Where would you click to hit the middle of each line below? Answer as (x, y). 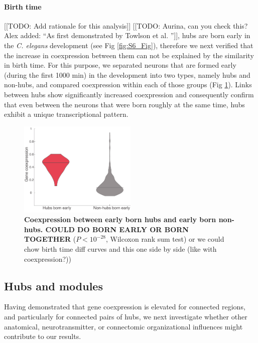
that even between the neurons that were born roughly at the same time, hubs (124, 104)
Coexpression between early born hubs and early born (120, 219)
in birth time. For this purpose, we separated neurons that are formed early (120, 65)
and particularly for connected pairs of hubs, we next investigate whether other (126, 317)
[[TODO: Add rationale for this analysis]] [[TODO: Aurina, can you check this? (126, 25)
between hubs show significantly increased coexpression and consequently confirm (129, 94)
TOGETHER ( (50, 239)
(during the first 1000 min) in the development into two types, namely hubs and (127, 74)
